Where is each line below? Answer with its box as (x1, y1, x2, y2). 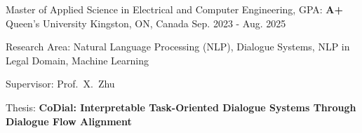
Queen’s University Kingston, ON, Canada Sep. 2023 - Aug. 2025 (6, 15, 286, 30)
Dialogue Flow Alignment (6, 113, 132, 128)
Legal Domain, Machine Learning (6, 52, 149, 67)
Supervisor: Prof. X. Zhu (6, 76, 115, 91)
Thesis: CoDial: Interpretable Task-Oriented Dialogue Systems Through (6, 99, 356, 114)
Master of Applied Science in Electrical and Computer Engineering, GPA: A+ (6, 2, 344, 16)
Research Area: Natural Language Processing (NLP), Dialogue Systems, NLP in (6, 39, 350, 54)
